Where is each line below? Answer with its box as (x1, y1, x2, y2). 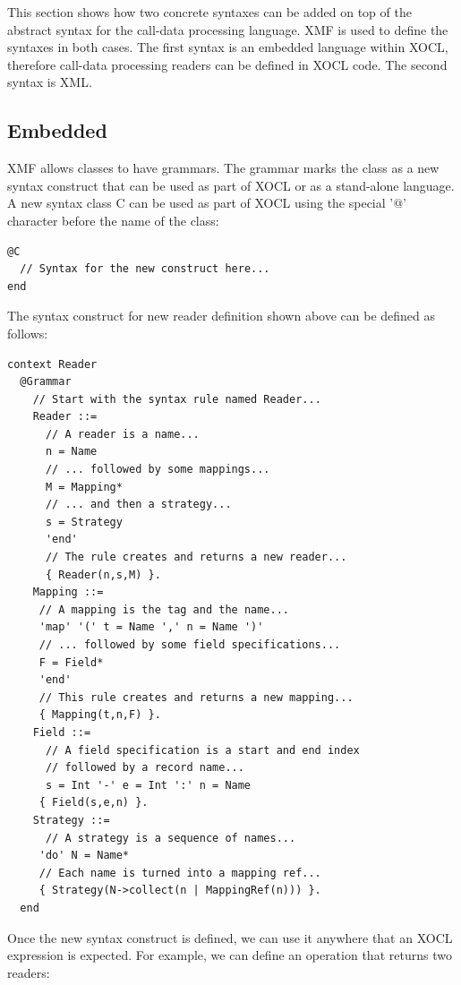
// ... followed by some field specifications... (38, 638, 341, 652)
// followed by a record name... (45, 761, 244, 775)
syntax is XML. (7, 73, 92, 91)
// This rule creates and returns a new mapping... (38, 690, 354, 704)
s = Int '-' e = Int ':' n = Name (45, 778, 252, 792)
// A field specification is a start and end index (45, 743, 360, 757)
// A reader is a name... (45, 427, 200, 441)
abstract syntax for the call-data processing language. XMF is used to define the (7, 20, 448, 39)
